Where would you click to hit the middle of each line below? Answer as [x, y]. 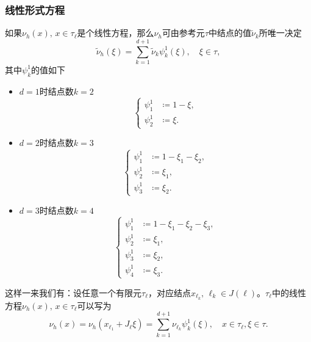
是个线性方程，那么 [116, 33]
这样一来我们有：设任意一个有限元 [73, 292]
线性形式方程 [35, 9]
